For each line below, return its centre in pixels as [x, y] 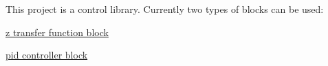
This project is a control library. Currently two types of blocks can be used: [165, 9]
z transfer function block [57, 32]
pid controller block [47, 55]
